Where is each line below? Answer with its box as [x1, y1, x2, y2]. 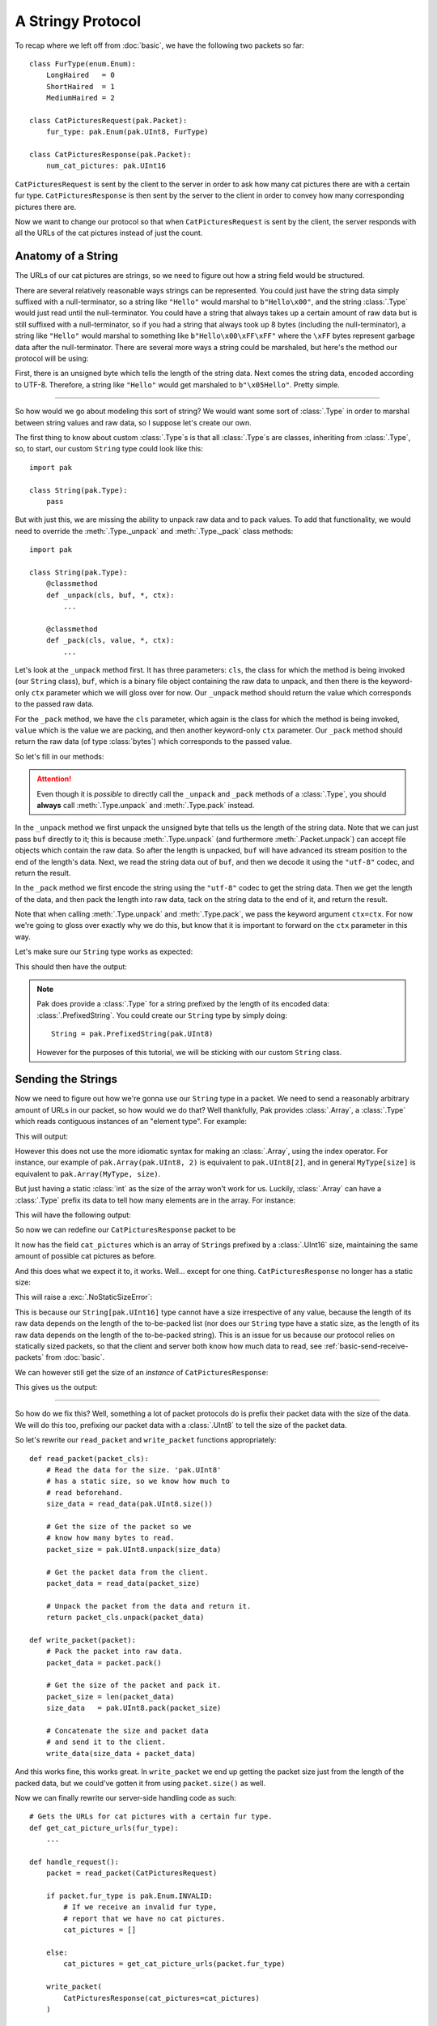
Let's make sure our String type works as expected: [15, 947, 193, 956]
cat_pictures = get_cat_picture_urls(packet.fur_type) [63, 1960, 286, 1968]
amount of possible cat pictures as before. [15, 1251, 157, 1261]
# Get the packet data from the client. [45, 1567, 210, 1576]
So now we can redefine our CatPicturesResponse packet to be [15, 1225, 236, 1235]
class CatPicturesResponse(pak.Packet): [29, 150, 192, 160]
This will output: [15, 1131, 69, 1141]
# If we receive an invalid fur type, [63, 1903, 218, 1912]
